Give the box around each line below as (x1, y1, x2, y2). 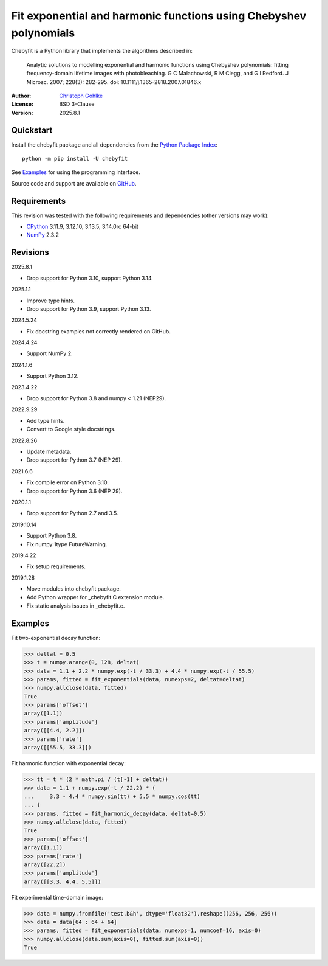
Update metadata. (26, 448, 72, 455)
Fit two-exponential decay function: (11, 634, 101, 641)
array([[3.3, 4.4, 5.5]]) (24, 878, 101, 885)
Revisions (11, 247, 50, 258)
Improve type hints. (26, 297, 75, 304)
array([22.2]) (24, 861, 66, 868)
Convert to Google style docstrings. (26, 426, 116, 433)
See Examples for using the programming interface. (11, 169, 141, 176)
